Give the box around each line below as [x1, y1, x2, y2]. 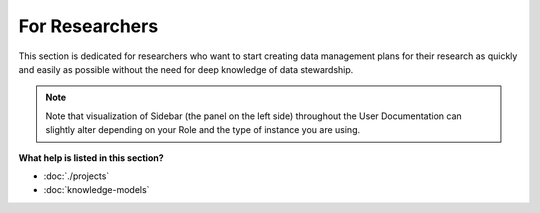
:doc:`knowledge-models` [43, 184, 150, 196]
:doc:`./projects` [43, 170, 110, 182]
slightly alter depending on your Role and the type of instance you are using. [45, 124, 361, 136]
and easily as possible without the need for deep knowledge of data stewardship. [18, 63, 354, 75]
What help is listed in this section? [18, 151, 164, 164]
